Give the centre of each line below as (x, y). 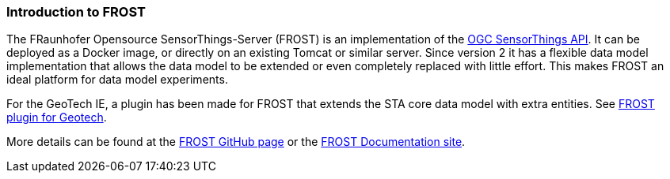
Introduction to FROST (76, 12)
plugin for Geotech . (57, 117)
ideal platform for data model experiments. (117, 80)
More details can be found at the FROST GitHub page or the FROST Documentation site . (236, 142)
